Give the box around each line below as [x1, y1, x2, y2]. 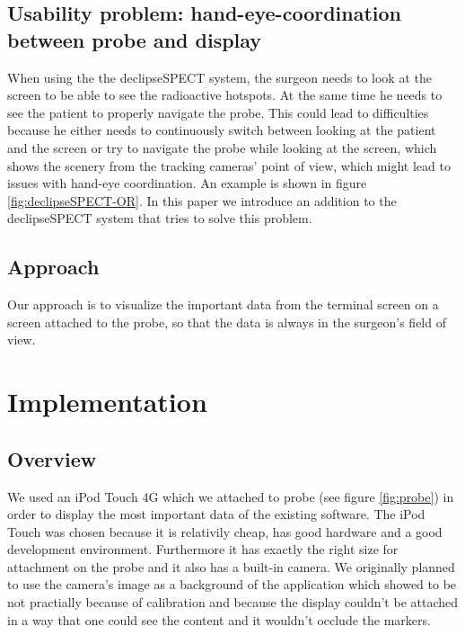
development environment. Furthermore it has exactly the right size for [7, 540, 399, 559]
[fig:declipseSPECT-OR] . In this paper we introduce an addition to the [7, 191, 397, 210]
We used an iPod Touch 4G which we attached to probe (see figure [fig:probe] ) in [7, 487, 454, 505]
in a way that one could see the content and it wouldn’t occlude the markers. [7, 610, 431, 629]
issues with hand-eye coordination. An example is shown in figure [7, 174, 367, 192]
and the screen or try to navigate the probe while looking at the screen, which [7, 138, 437, 157]
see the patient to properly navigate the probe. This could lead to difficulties [7, 103, 429, 121]
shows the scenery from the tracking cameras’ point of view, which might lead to [7, 156, 451, 174]
